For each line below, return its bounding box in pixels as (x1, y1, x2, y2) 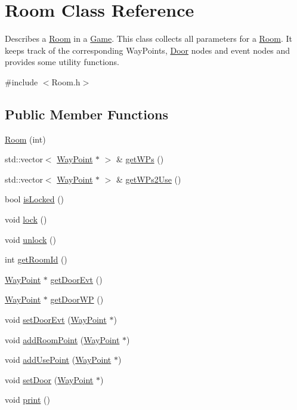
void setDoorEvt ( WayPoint (5, 313, 107, 326)
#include (5, 75, 38, 88)
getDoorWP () (50, 293, 104, 306)
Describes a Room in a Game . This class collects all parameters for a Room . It (5, 32, 292, 45)
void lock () (5, 213, 47, 226)
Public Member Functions (5, 104, 168, 123)
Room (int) (5, 132, 46, 145)
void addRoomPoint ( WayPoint (5, 333, 120, 346)
